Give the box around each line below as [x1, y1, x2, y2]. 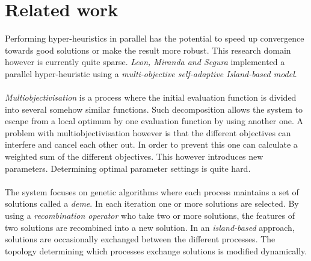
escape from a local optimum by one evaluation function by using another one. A [5, 115, 304, 127]
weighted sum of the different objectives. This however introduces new [5, 150, 263, 163]
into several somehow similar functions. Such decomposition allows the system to [5, 102, 303, 115]
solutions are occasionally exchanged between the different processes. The [5, 233, 276, 245]
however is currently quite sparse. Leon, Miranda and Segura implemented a [5, 55, 285, 68]
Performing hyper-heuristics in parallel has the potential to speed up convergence [5, 32, 304, 45]
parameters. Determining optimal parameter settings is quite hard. [5, 162, 251, 174]
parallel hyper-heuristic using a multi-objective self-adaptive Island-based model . [5, 67, 297, 80]
